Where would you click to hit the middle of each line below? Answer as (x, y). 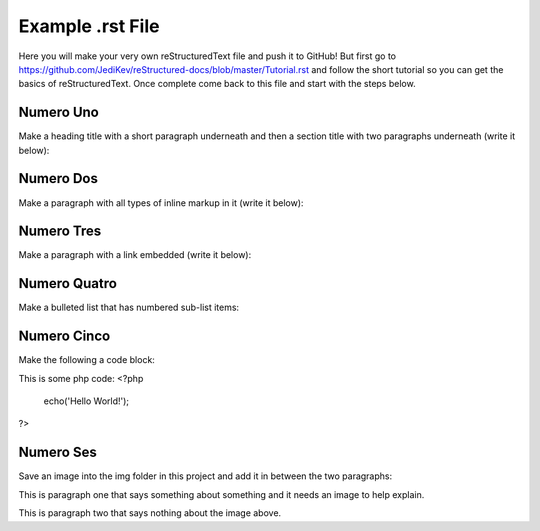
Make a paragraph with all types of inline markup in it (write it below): (161, 202)
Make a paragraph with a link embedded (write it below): (135, 255)
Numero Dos (58, 178)
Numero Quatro (67, 283)
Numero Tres (60, 231)
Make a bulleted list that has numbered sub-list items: (129, 307)
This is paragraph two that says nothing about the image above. (150, 513)
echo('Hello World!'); (86, 401)
